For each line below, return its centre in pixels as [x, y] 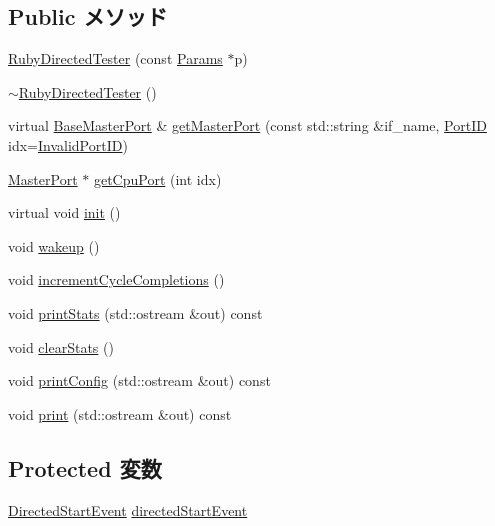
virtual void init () [64, 212]
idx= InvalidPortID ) [68, 144]
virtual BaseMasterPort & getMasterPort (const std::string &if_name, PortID [247, 125]
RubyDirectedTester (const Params [115, 58]
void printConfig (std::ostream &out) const [139, 380]
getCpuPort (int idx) [157, 178]
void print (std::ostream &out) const [120, 413]
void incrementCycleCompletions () [116, 279]
